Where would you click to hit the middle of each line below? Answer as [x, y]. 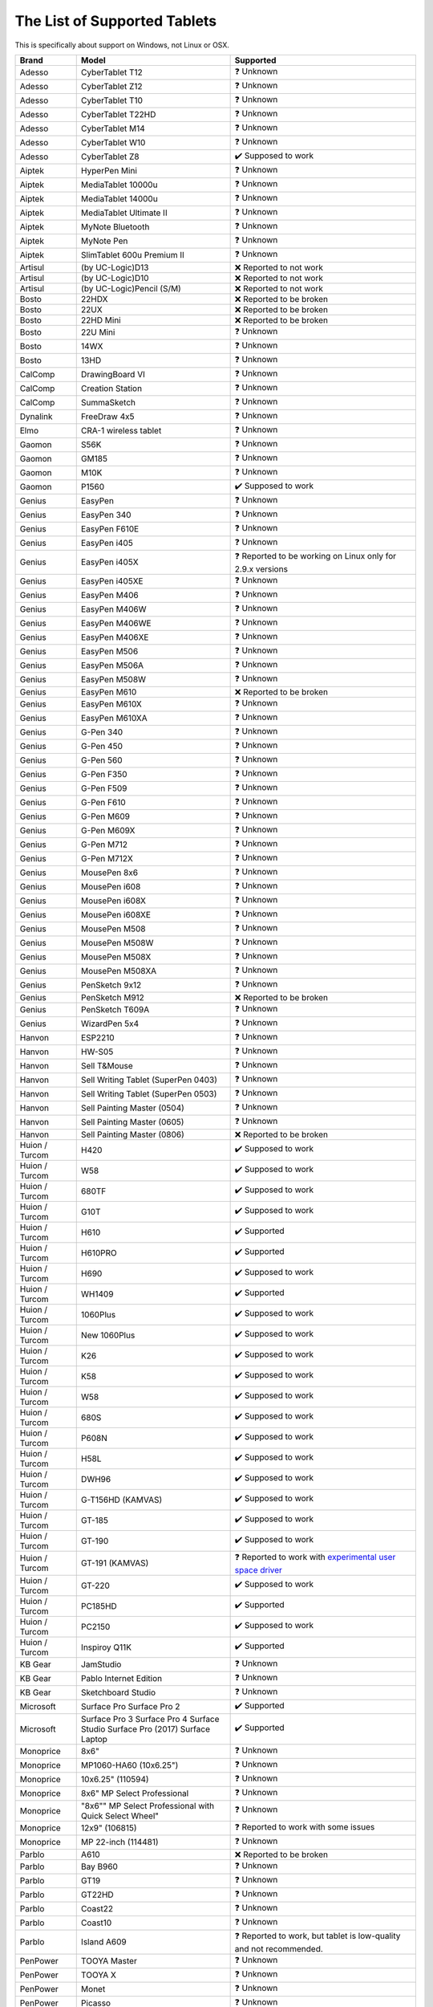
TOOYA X [98, 1975]
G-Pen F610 [103, 803]
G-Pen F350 [104, 775]
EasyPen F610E [110, 529]
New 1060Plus [108, 1335]
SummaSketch [108, 403]
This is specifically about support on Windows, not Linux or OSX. [122, 45]
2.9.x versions [261, 568]
